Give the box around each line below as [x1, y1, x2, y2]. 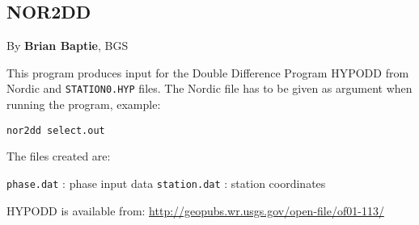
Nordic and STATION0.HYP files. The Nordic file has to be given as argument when [6, 80, 413, 97]
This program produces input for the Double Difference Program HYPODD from [6, 64, 409, 81]
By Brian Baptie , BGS [6, 37, 129, 54]
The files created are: [6, 148, 111, 165]
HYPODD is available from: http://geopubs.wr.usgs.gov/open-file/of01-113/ [6, 202, 384, 219]
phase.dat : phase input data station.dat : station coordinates [6, 174, 326, 191]
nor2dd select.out [6, 124, 105, 136]
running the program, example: [6, 96, 161, 113]
